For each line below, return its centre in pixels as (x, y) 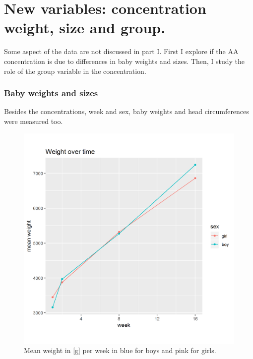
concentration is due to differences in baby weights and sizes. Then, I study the (125, 61)
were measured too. (33, 121)
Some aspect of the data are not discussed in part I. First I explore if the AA (121, 51)
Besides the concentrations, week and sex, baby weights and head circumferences (126, 111)
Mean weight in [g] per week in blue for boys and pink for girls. (120, 350)
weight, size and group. (85, 28)
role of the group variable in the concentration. (75, 71)
